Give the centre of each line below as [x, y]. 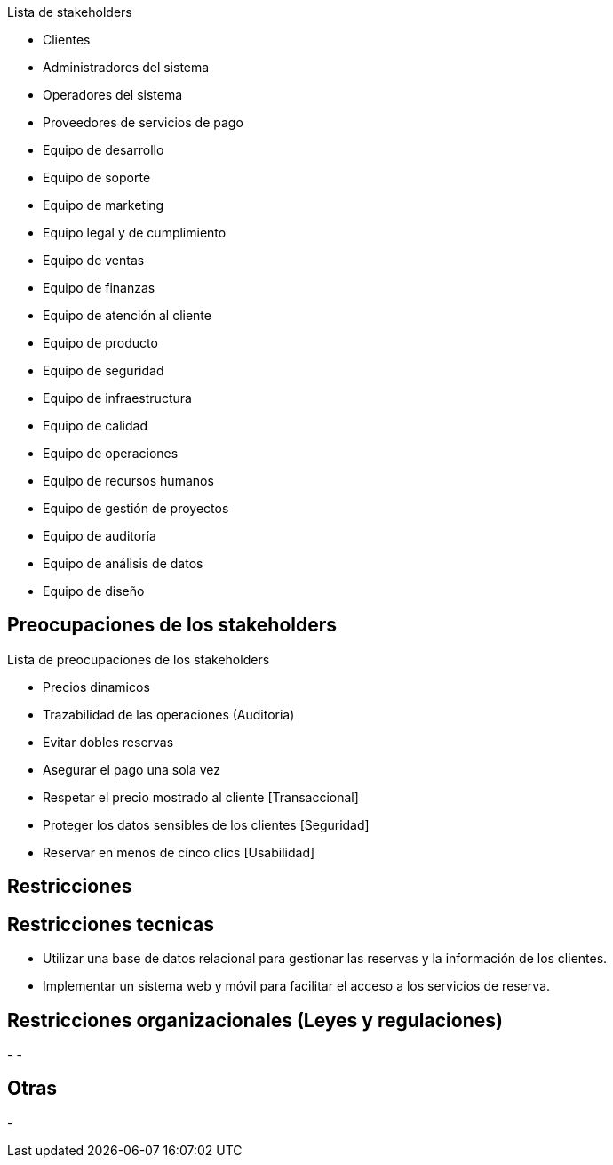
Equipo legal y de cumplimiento [135, 233]
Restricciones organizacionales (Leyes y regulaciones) [255, 1020]
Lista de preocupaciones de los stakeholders [139, 659]
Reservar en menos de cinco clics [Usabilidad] [179, 852]
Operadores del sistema [113, 95]
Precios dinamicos [96, 687]
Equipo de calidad [96, 426]
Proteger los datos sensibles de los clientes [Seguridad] [206, 824]
